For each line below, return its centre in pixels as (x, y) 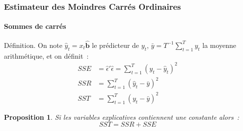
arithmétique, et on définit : (46, 55)
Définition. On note (33, 45)
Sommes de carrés (35, 26)
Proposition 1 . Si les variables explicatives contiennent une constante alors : (122, 117)
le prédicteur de (116, 45)
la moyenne (219, 45)
